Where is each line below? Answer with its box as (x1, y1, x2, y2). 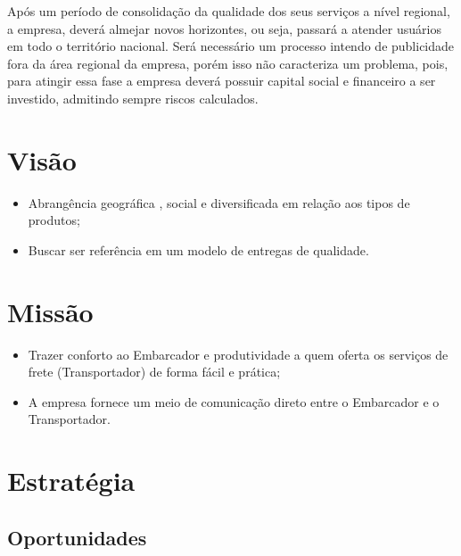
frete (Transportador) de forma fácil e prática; (28, 362, 281, 381)
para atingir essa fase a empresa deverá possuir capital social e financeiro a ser (7, 71, 436, 90)
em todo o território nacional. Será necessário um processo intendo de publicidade (7, 37, 455, 55)
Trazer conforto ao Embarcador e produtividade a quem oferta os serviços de (28, 344, 449, 363)
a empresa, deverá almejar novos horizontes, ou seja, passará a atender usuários (7, 19, 441, 37)
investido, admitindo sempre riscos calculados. (7, 88, 259, 107)
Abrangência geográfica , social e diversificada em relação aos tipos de (28, 193, 410, 212)
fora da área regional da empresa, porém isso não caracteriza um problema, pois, (7, 54, 449, 72)
